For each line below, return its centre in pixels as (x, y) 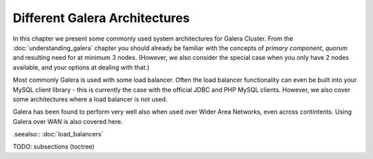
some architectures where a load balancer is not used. (90, 99)
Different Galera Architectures (101, 18)
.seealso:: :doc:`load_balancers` (58, 134)
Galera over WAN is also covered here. (68, 121)
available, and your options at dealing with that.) (81, 67)
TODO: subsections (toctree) (54, 147)
